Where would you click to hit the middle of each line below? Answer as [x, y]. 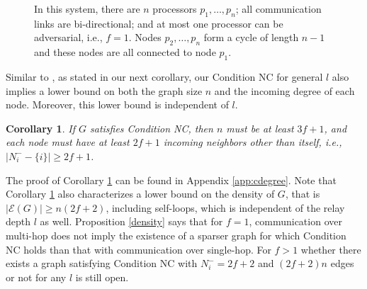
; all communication [278, 8]
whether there [331, 249]
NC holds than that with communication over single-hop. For [139, 249]
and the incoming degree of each [284, 90]
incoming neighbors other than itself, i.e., [253, 142]
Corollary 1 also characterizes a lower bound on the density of [140, 194]
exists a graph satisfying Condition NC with [102, 263]
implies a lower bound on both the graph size [104, 90]
